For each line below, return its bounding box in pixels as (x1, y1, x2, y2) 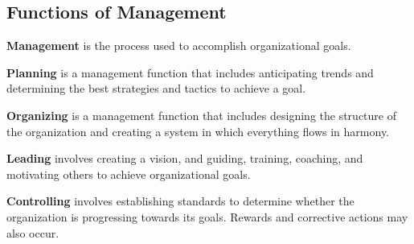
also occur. (6, 224, 59, 241)
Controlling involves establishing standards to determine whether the (6, 192, 355, 209)
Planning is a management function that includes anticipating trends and (6, 64, 374, 81)
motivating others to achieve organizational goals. (6, 165, 251, 182)
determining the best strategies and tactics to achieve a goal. (6, 80, 306, 97)
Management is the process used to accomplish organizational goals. (6, 37, 351, 54)
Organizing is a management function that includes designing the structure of (6, 106, 396, 123)
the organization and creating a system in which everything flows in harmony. (6, 122, 390, 139)
